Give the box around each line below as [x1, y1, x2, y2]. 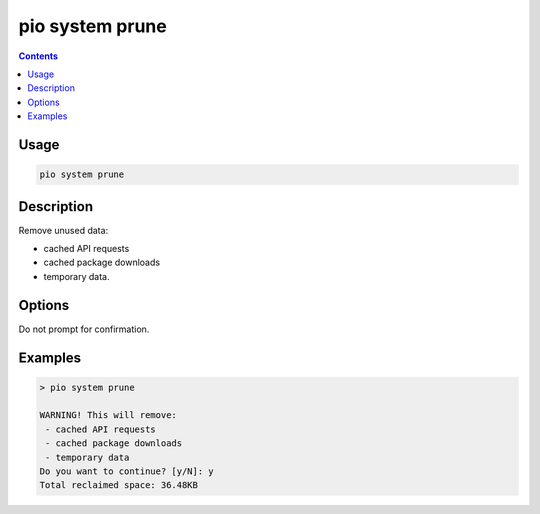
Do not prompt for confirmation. [18, 323, 150, 335]
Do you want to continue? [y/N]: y [39, 466, 214, 477]
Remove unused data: [18, 224, 109, 236]
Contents [18, 50, 59, 62]
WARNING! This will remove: [39, 410, 177, 421]
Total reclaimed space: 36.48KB [39, 480, 199, 491]
